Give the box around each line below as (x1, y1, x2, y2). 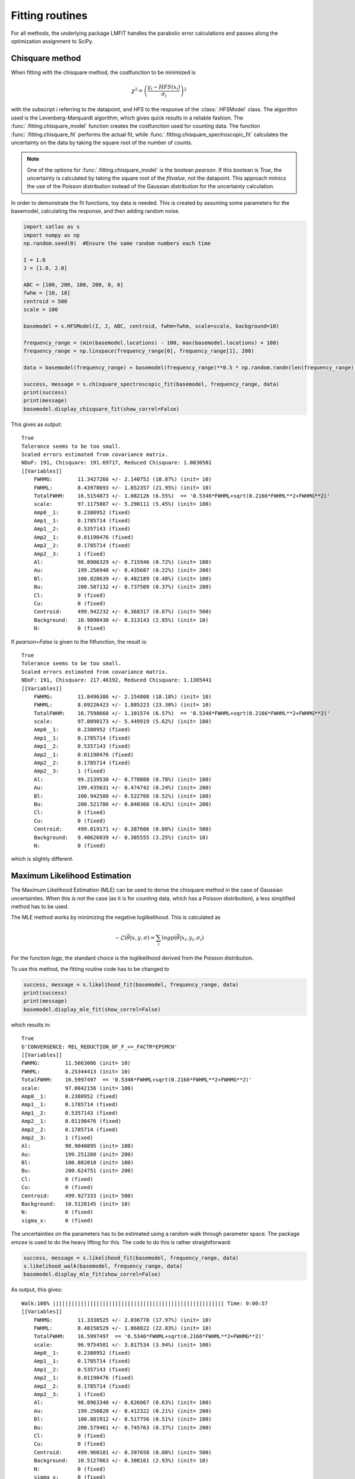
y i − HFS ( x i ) (147, 83, 180, 92)
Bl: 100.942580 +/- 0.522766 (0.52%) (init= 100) (33, 793, 212, 799)
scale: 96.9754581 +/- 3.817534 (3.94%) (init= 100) (33, 1341, 212, 1348)
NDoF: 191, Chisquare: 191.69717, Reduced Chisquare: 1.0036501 (21, 459, 212, 466)
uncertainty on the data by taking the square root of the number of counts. (11, 139, 193, 146)
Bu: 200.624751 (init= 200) (21, 1167, 134, 1174)
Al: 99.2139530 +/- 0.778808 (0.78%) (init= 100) (33, 776, 212, 783)
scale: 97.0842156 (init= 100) (21, 1084, 134, 1092)
